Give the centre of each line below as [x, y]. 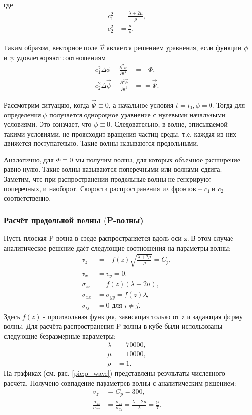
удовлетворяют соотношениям [61, 57]
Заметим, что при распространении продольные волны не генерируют [108, 179]
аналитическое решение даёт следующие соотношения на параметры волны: [117, 247]
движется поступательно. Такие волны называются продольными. [101, 143]
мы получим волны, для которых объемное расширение [158, 159]
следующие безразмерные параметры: [60, 335]
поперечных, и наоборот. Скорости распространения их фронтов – [103, 188]
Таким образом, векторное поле [51, 47]
